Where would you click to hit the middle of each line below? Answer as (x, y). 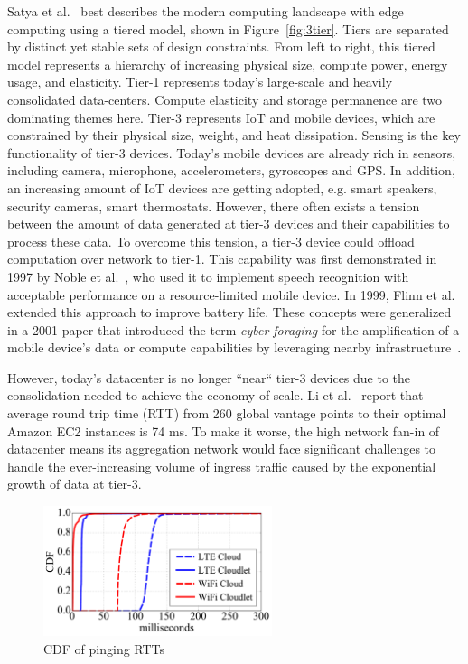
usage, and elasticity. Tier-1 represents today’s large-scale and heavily (200, 82)
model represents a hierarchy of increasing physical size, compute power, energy (228, 64)
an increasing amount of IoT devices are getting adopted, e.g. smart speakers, (222, 187)
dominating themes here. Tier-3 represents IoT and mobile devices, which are (221, 117)
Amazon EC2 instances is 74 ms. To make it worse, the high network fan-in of (224, 430)
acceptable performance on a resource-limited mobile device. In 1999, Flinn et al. (231, 294)
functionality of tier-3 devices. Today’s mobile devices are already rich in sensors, (232, 152)
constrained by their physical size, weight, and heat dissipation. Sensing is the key (234, 135)
